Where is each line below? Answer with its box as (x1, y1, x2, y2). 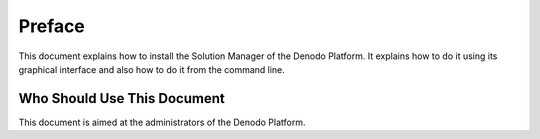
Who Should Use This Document (18, 90, 225, 107)
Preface (18, 15, 85, 37)
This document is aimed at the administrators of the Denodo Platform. (18, 116, 306, 128)
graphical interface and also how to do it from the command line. (18, 63, 285, 75)
